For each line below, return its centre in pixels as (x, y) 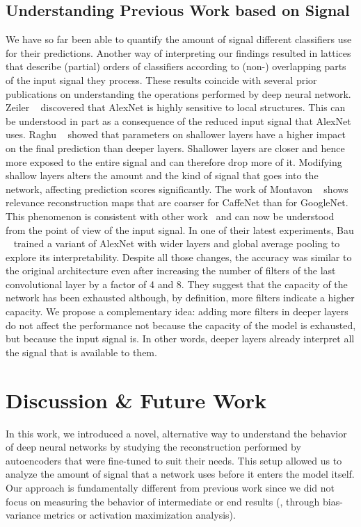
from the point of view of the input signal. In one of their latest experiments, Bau (180, 229)
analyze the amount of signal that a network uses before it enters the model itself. (180, 474)
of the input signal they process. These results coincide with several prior (161, 80)
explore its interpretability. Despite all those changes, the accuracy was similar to (179, 257)
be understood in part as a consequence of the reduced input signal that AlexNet (178, 120)
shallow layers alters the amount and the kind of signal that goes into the (162, 175)
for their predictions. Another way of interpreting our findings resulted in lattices (178, 52)
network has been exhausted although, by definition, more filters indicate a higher (180, 298)
